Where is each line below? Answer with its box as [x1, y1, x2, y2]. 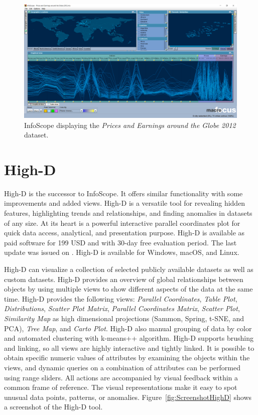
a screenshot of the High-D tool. [4, 401, 103, 412]
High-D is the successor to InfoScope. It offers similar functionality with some [4, 188, 243, 198]
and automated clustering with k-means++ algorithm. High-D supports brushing [4, 333, 254, 343]
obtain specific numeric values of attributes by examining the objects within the [4, 352, 250, 363]
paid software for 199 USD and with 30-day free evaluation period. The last [4, 237, 237, 247]
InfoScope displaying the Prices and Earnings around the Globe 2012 [24, 119, 236, 130]
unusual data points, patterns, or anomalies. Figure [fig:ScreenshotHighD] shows [4, 391, 252, 402]
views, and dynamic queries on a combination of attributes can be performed [4, 362, 240, 372]
